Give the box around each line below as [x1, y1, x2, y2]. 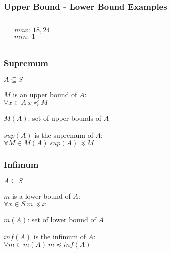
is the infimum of [33, 231, 86, 241]
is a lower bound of [12, 191, 71, 201]
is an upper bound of [13, 89, 77, 100]
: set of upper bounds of [28, 113, 102, 123]
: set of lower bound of [27, 214, 96, 225]
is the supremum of [34, 129, 93, 140]
